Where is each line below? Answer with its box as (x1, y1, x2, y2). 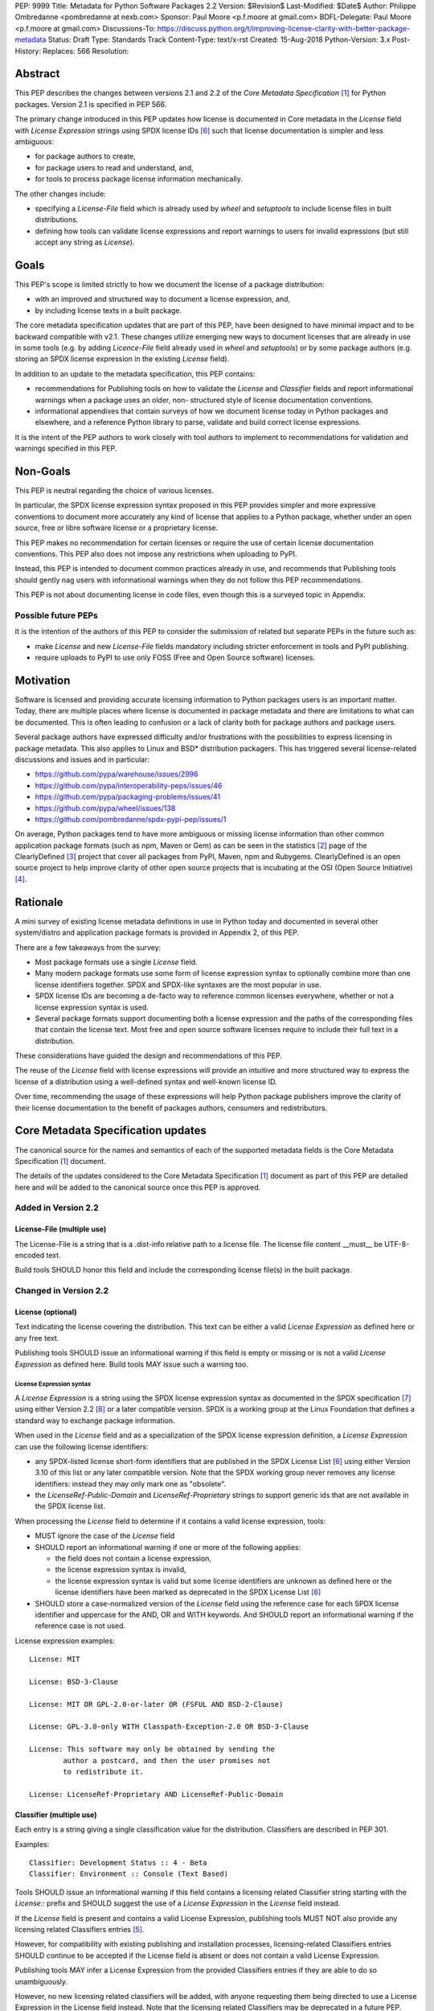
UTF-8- (384, 1239, 410, 1248)
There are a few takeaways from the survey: (14, 942, 162, 952)
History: (14, 46, 42, 56)
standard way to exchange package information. (14, 1416, 176, 1425)
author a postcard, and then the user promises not (63, 1756, 271, 1765)
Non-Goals (14, 464, 72, 478)
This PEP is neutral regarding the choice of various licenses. (14, 486, 215, 496)
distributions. (35, 215, 79, 224)
